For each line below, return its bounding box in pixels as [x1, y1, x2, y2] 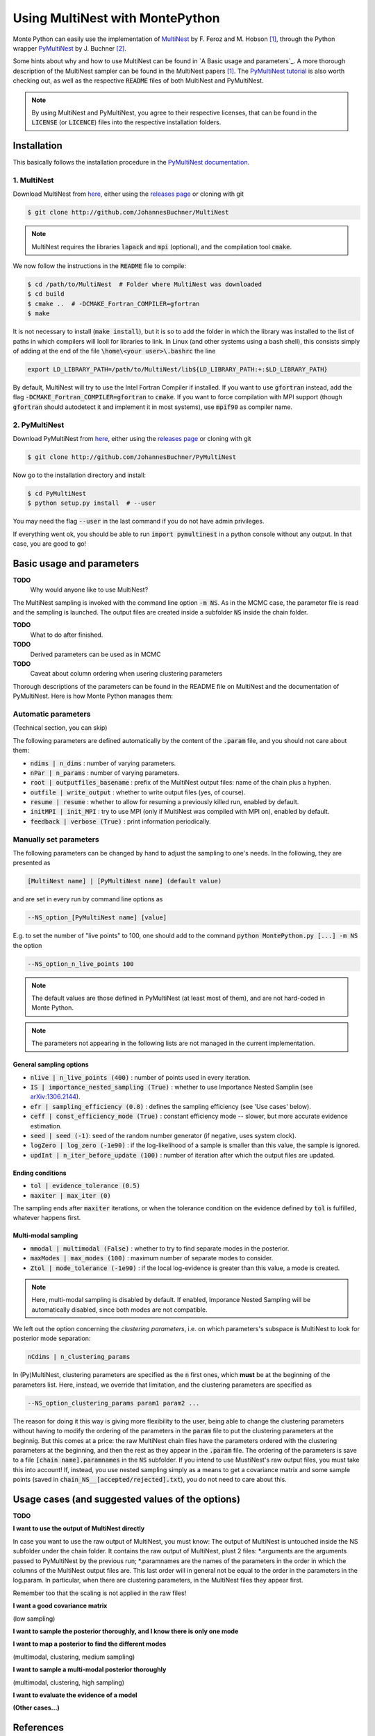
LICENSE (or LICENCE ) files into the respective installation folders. [31, 118, 222, 126]
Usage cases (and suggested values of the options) [12, 1493, 241, 1505]
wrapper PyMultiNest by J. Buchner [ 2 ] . [12, 44, 126, 52]
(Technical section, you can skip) [12, 724, 108, 732]
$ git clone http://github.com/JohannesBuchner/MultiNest [27, 208, 229, 217]
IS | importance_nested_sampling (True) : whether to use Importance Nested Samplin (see [30, 1083, 313, 1092]
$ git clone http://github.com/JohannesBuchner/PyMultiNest [27, 453, 237, 461]
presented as [12, 858, 51, 867]
